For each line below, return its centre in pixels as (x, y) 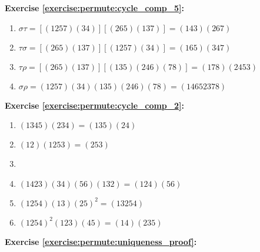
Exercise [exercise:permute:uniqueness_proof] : (101, 241)
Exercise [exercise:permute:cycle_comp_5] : (94, 8)
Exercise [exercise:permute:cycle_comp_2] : (94, 105)
